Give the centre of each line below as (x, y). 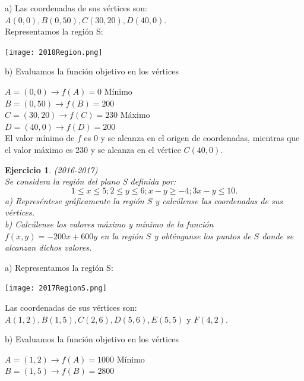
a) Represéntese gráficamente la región (75, 200)
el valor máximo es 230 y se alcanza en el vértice (93, 149)
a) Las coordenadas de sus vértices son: (76, 8)
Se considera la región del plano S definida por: (91, 181)
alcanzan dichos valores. (48, 247)
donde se (278, 235)
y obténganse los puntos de (202, 235)
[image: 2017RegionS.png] (56, 288)
